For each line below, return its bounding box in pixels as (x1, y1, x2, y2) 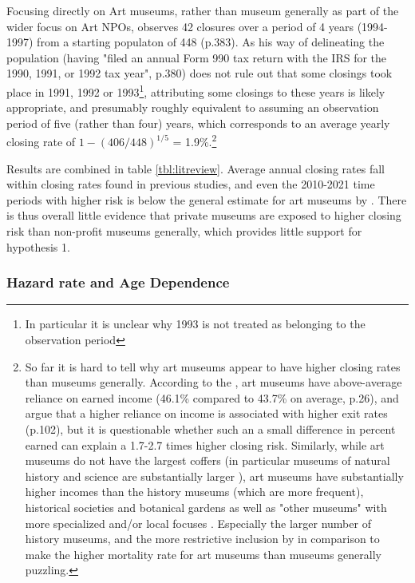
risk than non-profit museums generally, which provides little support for (6, 223, 362, 240)
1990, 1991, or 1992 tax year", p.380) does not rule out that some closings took (6, 65, 393, 81)
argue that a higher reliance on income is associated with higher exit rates (25, 405, 388, 422)
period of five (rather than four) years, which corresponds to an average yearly (6, 114, 390, 131)
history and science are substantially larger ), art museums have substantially (25, 467, 404, 484)
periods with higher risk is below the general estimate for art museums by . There (6, 191, 407, 208)
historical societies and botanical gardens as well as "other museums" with (25, 498, 387, 515)
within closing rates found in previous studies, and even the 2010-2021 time (6, 176, 375, 192)
